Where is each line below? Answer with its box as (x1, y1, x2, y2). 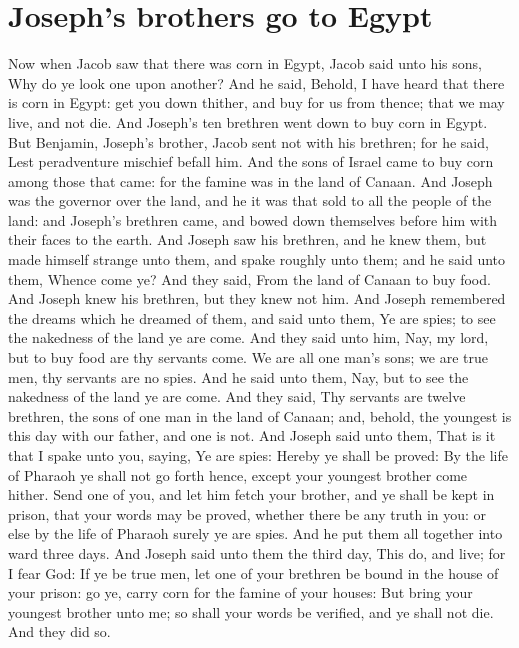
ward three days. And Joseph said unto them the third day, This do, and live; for (8, 542, 506, 563)
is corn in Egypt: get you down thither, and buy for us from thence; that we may (8, 92, 505, 113)
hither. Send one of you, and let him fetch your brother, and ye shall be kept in (8, 484, 495, 505)
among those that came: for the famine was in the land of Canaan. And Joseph (8, 170, 493, 191)
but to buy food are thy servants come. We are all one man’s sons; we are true (8, 347, 489, 368)
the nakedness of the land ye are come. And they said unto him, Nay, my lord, (8, 327, 489, 348)
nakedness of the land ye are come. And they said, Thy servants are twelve (8, 386, 466, 407)
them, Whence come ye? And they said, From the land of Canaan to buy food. (8, 268, 491, 289)
